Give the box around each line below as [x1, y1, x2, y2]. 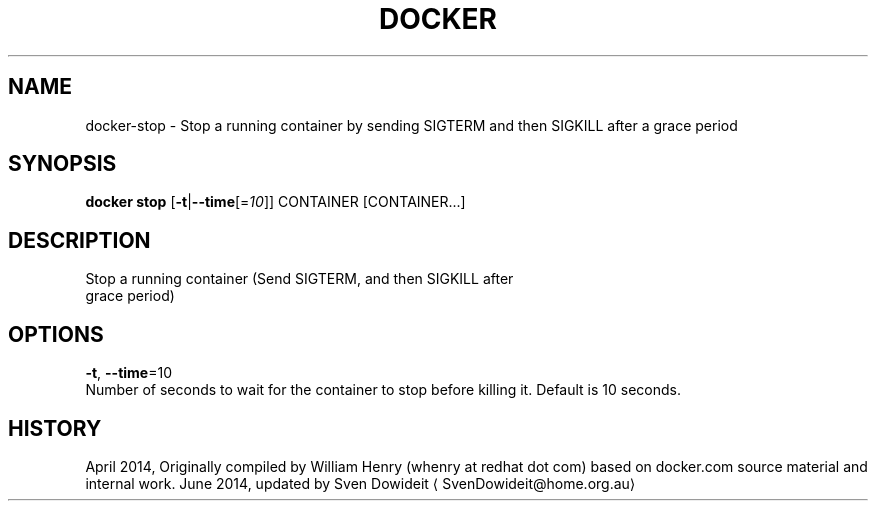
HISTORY [8, 415, 102, 441]
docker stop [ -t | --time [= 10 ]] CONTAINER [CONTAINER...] [85, 193, 466, 211]
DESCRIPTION [8, 227, 151, 253]
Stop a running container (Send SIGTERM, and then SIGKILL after [85, 270, 514, 288]
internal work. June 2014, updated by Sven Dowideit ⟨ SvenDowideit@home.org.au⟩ [85, 474, 636, 492]
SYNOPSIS [8, 151, 117, 177]
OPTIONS [8, 321, 104, 347]
